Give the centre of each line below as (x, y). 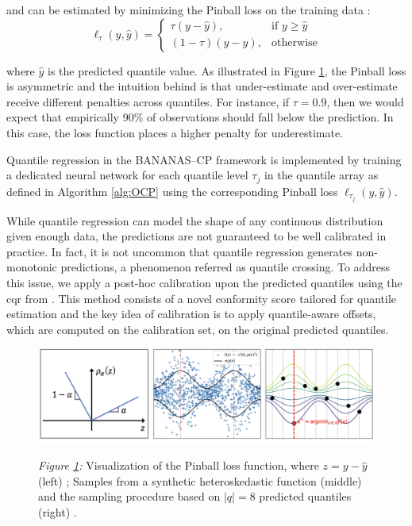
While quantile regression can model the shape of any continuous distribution (195, 220)
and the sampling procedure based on (129, 496)
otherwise (295, 43)
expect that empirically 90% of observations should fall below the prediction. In (200, 117)
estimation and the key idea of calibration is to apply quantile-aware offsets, (191, 314)
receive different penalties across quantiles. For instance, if (148, 101)
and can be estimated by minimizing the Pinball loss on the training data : (189, 10)
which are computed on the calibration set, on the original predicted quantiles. (198, 329)
